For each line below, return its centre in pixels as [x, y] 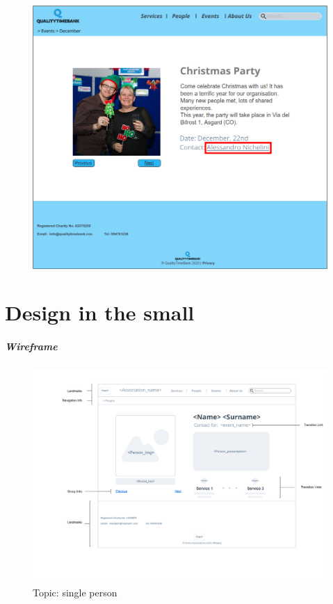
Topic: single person [75, 592]
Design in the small [100, 312]
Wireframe [31, 346]
